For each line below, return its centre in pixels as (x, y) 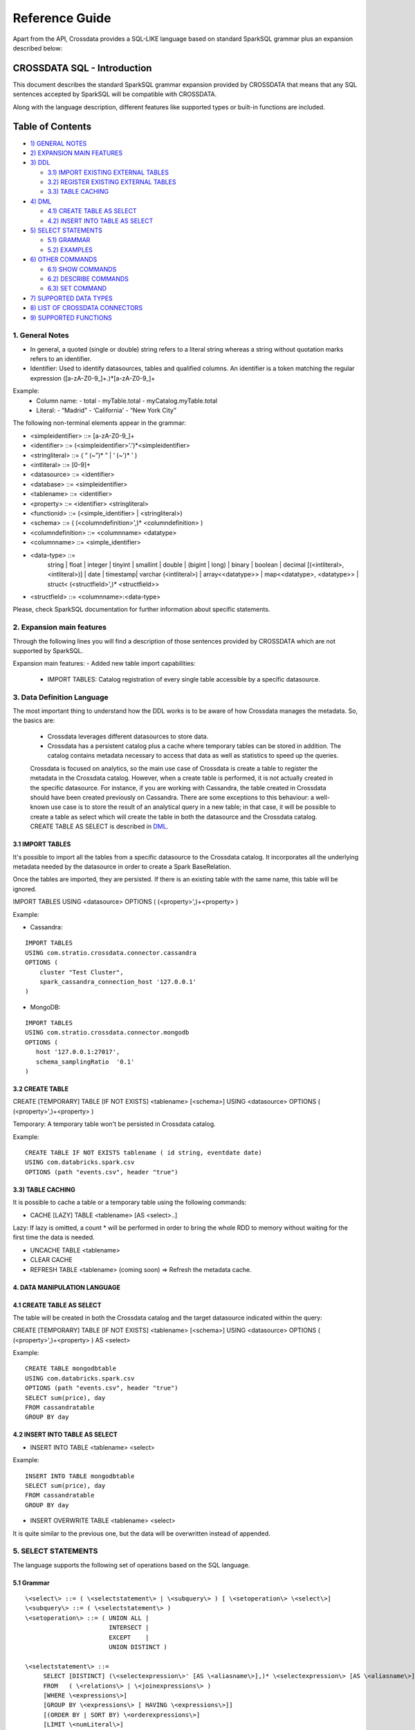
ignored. (25, 889)
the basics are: (34, 720)
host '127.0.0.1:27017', (78, 1052)
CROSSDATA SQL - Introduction (82, 68)
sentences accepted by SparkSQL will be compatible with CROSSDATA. (115, 94)
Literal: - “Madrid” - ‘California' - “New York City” (106, 410)
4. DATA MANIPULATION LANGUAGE (67, 1287)
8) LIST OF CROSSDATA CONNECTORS (86, 308)
